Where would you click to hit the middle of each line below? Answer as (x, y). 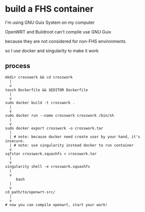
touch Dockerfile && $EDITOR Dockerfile (47, 90)
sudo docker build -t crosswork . (40, 103)
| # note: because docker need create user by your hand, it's (75, 137)
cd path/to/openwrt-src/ (30, 192)
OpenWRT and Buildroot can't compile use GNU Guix (58, 32)
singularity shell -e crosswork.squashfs (48, 166)
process (18, 66)
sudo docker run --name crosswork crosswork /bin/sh (60, 115)
